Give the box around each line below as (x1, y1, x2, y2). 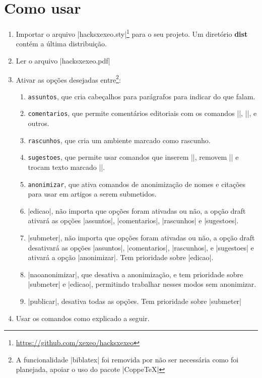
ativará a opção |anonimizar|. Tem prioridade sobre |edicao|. (28, 252, 214, 263)
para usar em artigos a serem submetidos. (28, 188, 157, 199)
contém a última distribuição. (16, 38, 107, 49)
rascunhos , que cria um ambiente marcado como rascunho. (28, 135, 211, 145)
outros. (28, 118, 49, 129)
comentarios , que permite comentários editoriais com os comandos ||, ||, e (28, 108, 257, 118)
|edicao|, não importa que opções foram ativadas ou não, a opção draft (28, 205, 246, 216)
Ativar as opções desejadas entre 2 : (16, 73, 121, 85)
